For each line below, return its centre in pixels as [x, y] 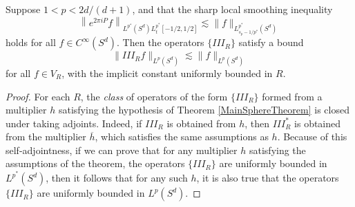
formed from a [292, 96]
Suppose [23, 9]
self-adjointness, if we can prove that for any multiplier [122, 150]
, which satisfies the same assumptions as [182, 137]
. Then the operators [161, 42]
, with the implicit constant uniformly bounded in [167, 73]
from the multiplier [46, 137]
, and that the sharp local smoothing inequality [232, 9]
